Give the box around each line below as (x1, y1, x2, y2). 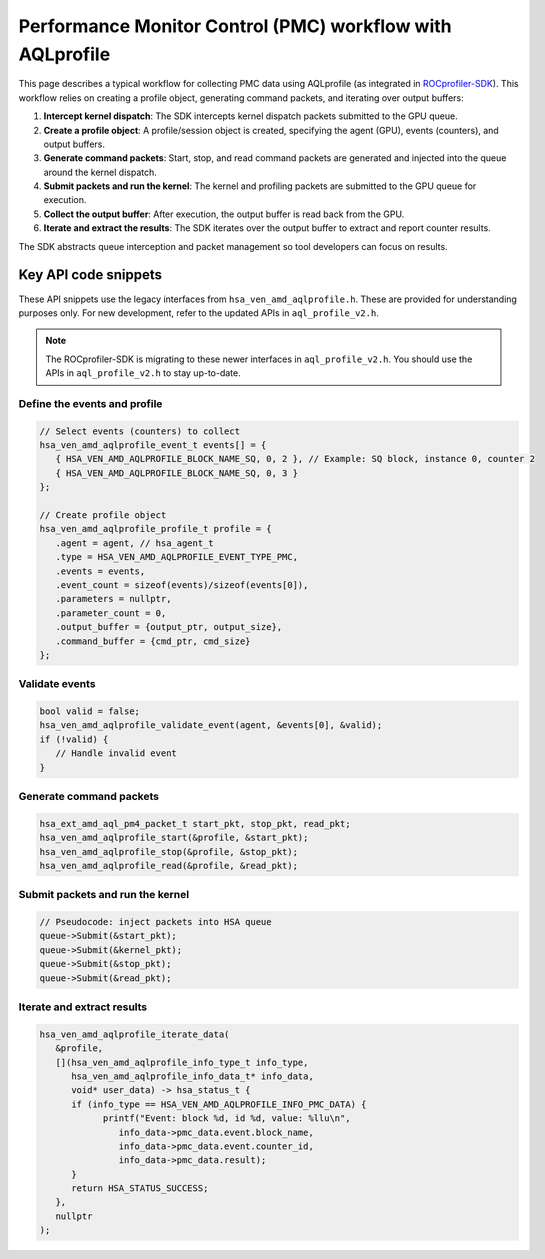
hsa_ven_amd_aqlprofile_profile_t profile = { (39, 523, 272, 535)
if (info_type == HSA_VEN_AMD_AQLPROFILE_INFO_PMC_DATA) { (71, 1098, 367, 1110)
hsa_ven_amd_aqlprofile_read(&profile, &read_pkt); (39, 860, 299, 871)
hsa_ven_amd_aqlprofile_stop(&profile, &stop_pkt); (39, 846, 299, 857)
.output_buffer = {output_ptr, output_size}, (55, 621, 283, 633)
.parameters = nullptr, (55, 593, 172, 605)
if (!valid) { (39, 733, 109, 745)
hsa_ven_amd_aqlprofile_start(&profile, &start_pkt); (39, 832, 309, 844)
